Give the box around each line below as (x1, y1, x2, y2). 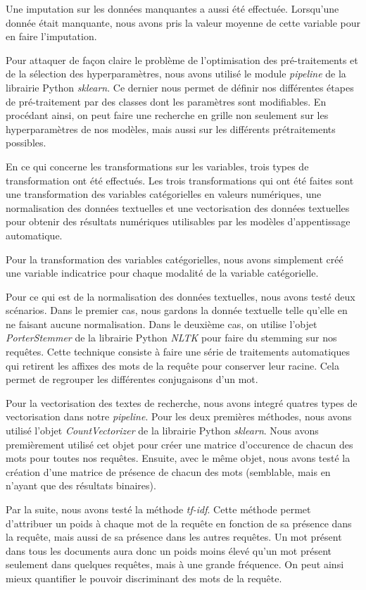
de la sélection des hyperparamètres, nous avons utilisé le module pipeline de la (6, 66, 346, 81)
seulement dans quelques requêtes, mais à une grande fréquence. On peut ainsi (6, 557, 344, 572)
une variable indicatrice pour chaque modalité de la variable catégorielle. (6, 265, 319, 280)
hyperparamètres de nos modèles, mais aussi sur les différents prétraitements (6, 121, 336, 136)
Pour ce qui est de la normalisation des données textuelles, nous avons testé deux (6, 289, 355, 303)
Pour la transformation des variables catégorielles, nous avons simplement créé (6, 251, 343, 266)
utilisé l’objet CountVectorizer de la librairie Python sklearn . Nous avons (6, 423, 319, 438)
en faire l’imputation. (6, 29, 97, 44)
